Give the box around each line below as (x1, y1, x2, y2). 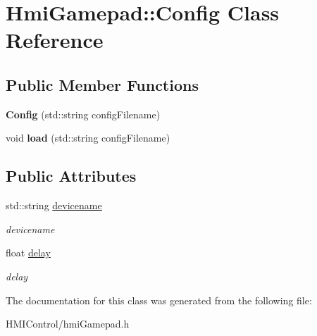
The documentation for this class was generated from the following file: (6, 292, 312, 307)
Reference (6, 25, 104, 54)
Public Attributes (6, 165, 137, 187)
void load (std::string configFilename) (6, 130, 170, 145)
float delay (6, 245, 51, 260)
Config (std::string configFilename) (6, 106, 161, 121)
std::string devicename (6, 198, 102, 213)
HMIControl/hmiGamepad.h (6, 316, 130, 331)
